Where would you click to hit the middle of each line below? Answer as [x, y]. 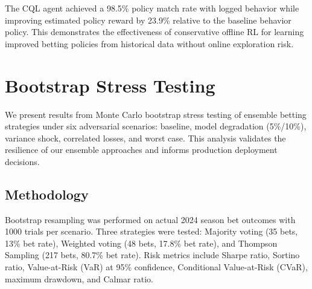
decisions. [22, 161]
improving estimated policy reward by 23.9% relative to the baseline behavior [148, 20]
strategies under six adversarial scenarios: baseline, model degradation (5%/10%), [156, 126]
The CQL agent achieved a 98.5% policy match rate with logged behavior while [152, 8]
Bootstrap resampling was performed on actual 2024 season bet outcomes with [150, 219]
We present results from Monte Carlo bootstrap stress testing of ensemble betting [156, 114]
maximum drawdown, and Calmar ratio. [79, 278]
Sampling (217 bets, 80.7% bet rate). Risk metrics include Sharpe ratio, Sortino [152, 255]
